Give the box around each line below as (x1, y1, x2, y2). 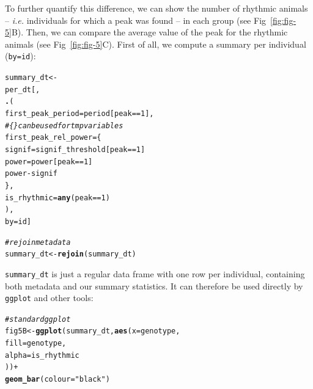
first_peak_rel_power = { (5, 133, 101, 142)
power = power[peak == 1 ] (5, 157, 93, 166)
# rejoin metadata (5, 238, 71, 247)
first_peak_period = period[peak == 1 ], (5, 109, 154, 118)
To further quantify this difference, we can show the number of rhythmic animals (5, 2, 308, 14)
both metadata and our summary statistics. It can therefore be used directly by (5, 279, 303, 292)
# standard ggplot (5, 314, 71, 324)
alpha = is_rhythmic (5, 351, 79, 360)
